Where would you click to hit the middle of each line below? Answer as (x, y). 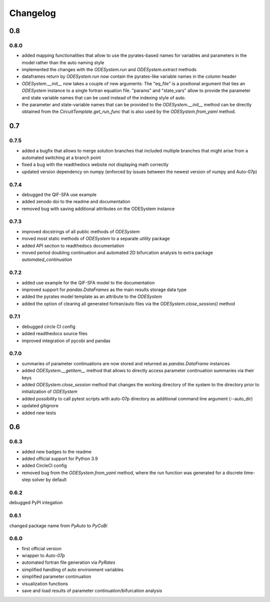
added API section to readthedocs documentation (73, 245)
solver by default (49, 480)
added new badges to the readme (57, 452)
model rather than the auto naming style (63, 62)
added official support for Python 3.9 (60, 459)
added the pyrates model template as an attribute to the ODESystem (92, 296)
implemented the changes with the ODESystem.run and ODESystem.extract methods (109, 70)
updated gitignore (40, 406)
